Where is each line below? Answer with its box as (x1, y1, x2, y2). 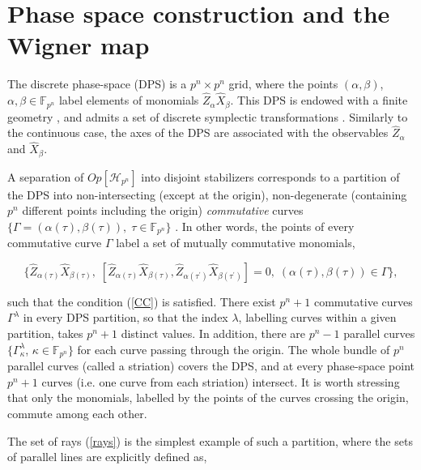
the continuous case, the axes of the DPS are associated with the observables (7, 124, 389, 141)
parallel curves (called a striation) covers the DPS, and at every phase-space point (7, 357, 415, 374)
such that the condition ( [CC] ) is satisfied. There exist (7, 293, 276, 310)
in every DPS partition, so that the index (23, 309, 228, 326)
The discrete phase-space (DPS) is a (7, 75, 187, 92)
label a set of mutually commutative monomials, (116, 234, 355, 251)
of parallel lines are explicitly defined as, (7, 448, 207, 465)
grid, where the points (228, 75, 338, 92)
